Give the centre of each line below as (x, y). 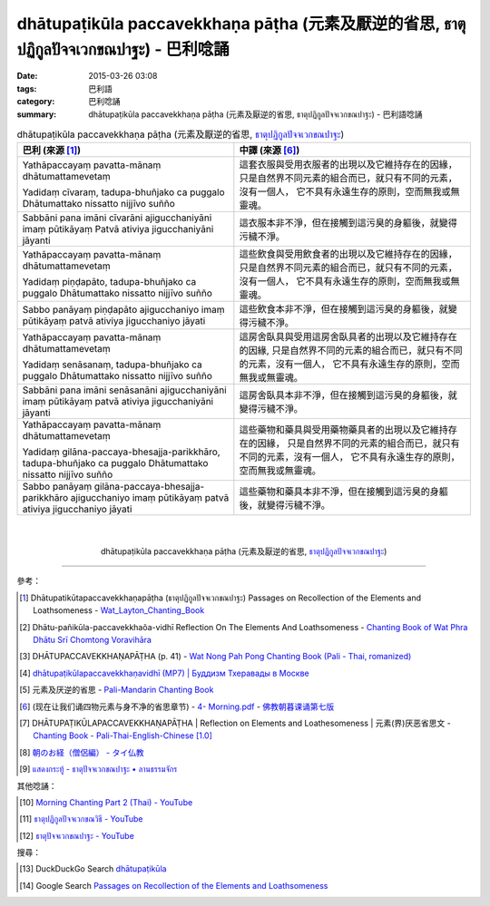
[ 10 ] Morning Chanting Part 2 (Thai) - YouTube (106, 802)
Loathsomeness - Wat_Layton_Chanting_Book (119, 610)
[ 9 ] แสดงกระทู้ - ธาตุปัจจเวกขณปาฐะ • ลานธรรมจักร (98, 769)
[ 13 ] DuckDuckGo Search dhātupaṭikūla (93, 869)
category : (36, 102)
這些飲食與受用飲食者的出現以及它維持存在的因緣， (348, 254)
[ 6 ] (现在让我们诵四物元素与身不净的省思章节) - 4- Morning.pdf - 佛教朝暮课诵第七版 (177, 706)
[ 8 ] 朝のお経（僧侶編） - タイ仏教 (82, 752)
